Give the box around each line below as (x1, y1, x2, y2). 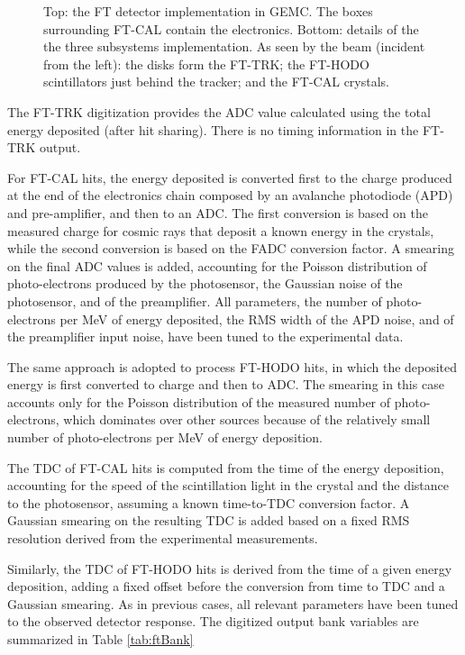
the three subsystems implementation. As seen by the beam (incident (43, 37, 425, 56)
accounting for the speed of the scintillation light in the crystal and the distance (7, 476, 450, 495)
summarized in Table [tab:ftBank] (7, 630, 194, 648)
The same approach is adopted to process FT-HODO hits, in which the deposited (7, 357, 458, 376)
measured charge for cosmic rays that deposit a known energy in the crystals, (7, 221, 434, 240)
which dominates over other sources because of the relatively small (63, 410, 431, 429)
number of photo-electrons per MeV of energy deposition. (7, 428, 323, 447)
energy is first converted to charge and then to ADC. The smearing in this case (7, 375, 444, 394)
